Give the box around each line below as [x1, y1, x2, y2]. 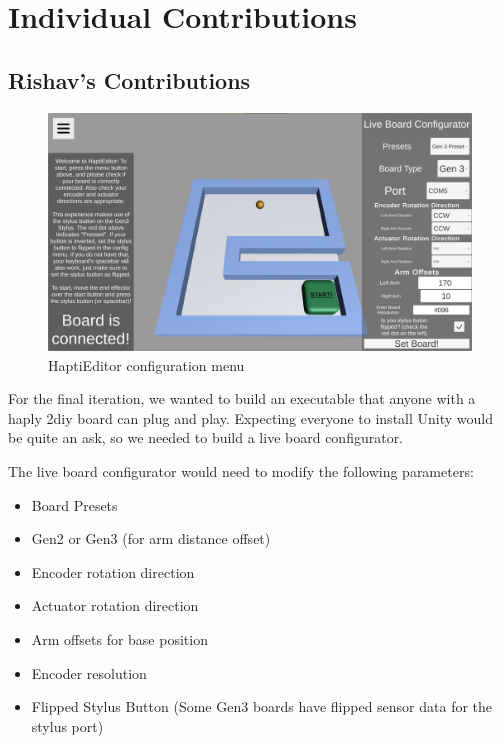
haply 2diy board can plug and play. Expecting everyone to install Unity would [8, 407, 493, 428]
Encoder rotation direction [31, 561, 195, 582]
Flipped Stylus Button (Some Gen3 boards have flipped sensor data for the [31, 696, 493, 717]
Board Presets [31, 494, 118, 515]
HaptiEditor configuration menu [48, 354, 245, 375]
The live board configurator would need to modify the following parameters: [8, 461, 474, 482]
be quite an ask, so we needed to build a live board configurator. [8, 427, 404, 448]
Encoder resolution [31, 662, 147, 683]
